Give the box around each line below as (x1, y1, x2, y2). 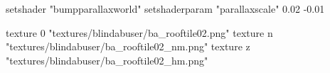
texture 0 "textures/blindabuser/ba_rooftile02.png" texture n (6, 25, 273, 40)
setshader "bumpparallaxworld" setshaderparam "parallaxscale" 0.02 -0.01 (6, 1, 325, 16)
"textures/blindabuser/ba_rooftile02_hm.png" (6, 52, 208, 67)
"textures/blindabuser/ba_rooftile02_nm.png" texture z (6, 39, 250, 54)
